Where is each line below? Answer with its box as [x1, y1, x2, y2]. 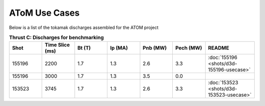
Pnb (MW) [142, 45, 167, 52]
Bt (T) [77, 45, 91, 52]
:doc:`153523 [208, 79, 238, 86]
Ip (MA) [110, 45, 128, 52]
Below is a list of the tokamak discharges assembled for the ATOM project [9, 25, 159, 30]
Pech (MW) [175, 45, 202, 52]
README [208, 45, 229, 52]
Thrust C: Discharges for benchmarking [9, 34, 104, 41]
